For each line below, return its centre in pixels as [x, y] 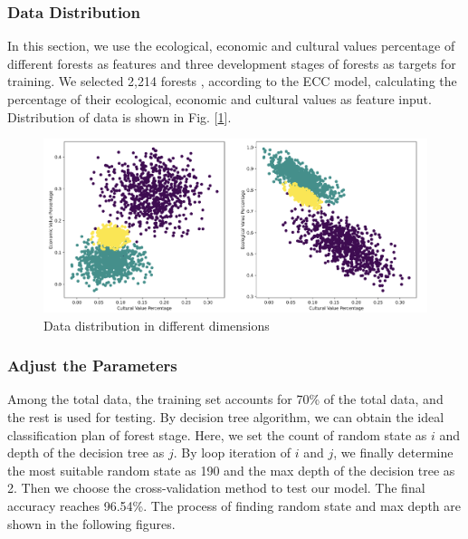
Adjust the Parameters [92, 366]
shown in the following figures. [91, 523]
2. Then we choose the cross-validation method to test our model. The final [216, 488]
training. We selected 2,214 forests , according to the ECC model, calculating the [232, 81]
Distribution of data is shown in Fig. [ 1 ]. [119, 116]
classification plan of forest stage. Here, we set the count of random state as [217, 434]
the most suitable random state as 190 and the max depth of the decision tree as [231, 470]
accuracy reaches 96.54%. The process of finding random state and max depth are [234, 506]
